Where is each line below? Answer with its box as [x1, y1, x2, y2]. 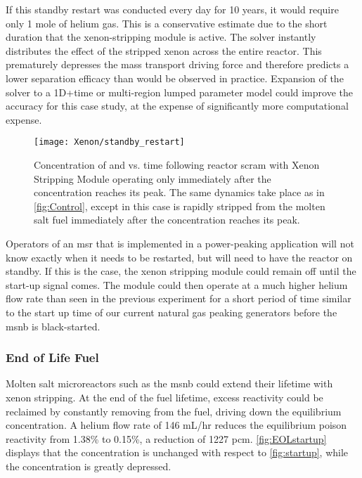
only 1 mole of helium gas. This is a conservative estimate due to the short [6, 15, 328, 30]
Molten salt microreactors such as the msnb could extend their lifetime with [6, 376, 333, 391]
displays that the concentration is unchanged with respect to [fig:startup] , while [6, 445, 349, 460]
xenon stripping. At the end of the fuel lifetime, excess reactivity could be [6, 389, 323, 404]
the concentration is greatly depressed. [6, 458, 172, 473]
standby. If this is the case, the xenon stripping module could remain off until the [6, 264, 356, 278]
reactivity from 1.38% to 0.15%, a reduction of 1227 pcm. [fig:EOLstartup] [6, 431, 327, 446]
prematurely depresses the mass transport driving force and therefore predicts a [6, 57, 349, 72]
